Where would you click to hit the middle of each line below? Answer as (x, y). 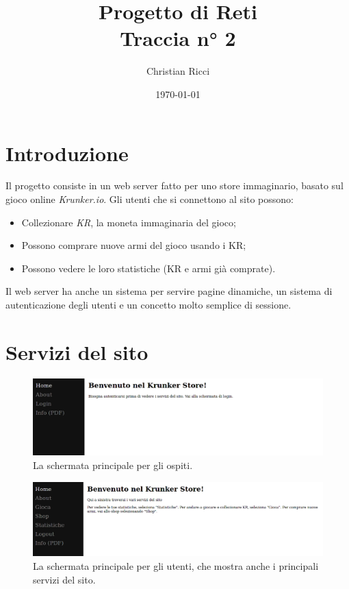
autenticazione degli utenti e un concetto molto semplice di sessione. (148, 304)
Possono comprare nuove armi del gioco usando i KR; (134, 245)
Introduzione (67, 153)
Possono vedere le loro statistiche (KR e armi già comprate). (148, 268)
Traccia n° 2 (178, 38)
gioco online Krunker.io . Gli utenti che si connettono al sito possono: (150, 199)
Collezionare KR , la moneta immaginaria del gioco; (129, 222)
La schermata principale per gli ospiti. (113, 465)
